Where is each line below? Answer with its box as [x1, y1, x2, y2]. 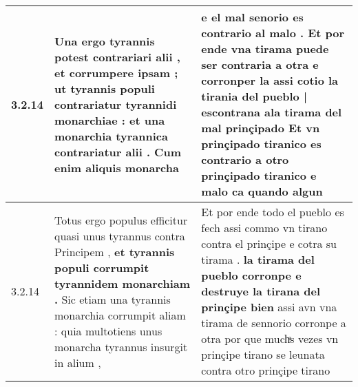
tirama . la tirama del [201, 251, 315, 267]
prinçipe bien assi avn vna [201, 299, 337, 315]
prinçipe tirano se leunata [201, 346, 325, 362]
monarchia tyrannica [54, 127, 168, 144]
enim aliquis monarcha [54, 159, 179, 176]
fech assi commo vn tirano [201, 220, 328, 236]
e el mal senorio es [201, 9, 304, 25]
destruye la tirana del [201, 283, 320, 299]
